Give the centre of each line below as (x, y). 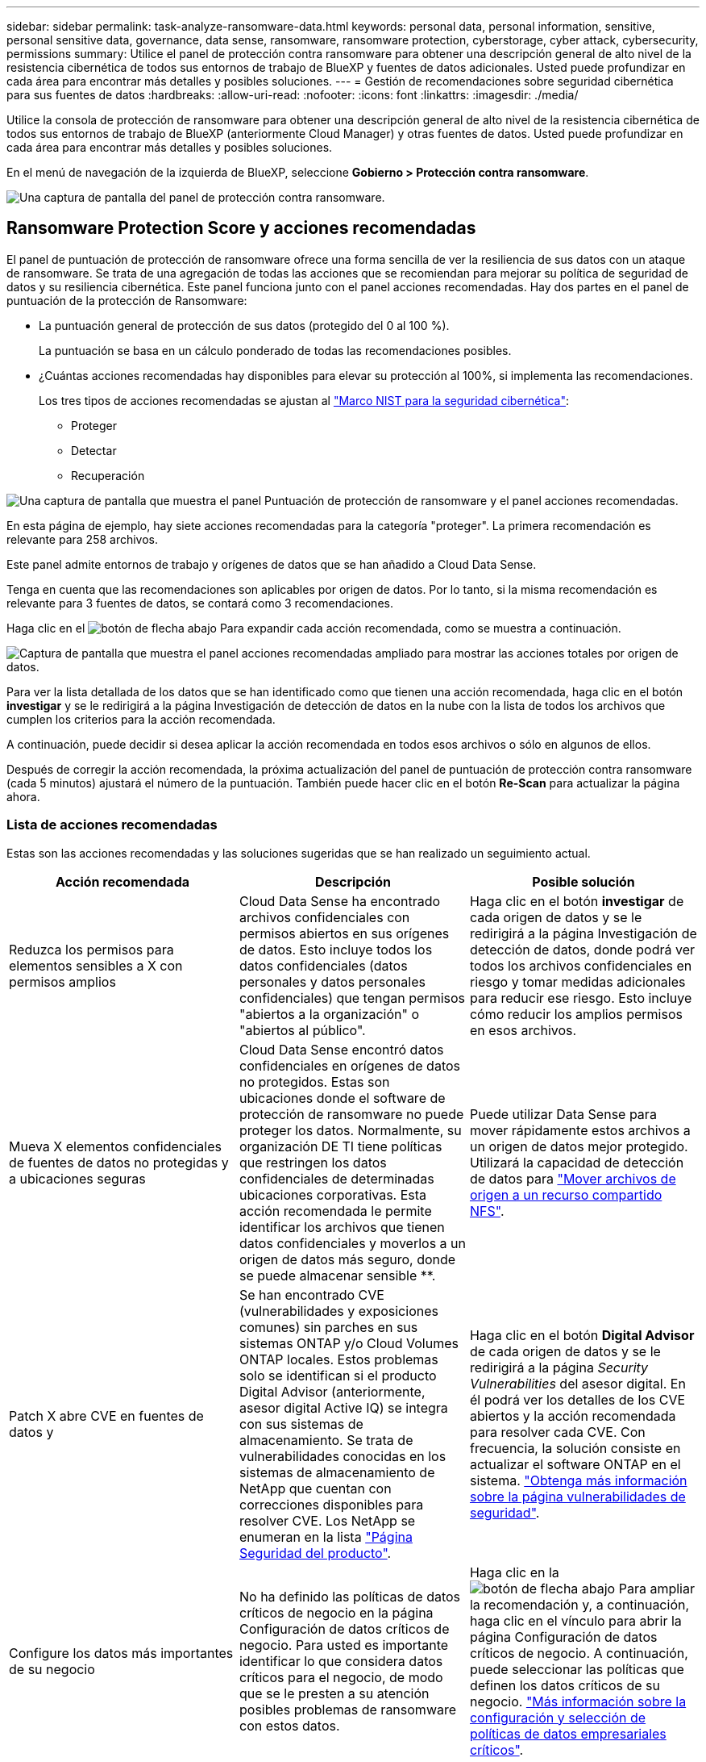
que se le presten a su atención (334, 1693)
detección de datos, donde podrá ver (582, 949)
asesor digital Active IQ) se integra (343, 1407)
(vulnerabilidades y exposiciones (338, 1311)
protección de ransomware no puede (351, 1114)
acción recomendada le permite (335, 1211)
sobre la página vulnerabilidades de (577, 1496)
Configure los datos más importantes (121, 1653)
